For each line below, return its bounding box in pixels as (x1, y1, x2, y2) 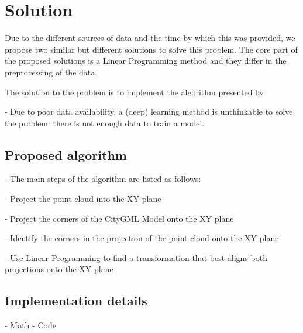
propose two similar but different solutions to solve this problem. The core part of (5, 43, 298, 55)
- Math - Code (5, 319, 56, 331)
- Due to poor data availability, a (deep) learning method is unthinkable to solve (5, 105, 293, 118)
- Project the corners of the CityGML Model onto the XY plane (5, 212, 234, 224)
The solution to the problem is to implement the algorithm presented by (5, 85, 264, 98)
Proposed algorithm (5, 145, 127, 163)
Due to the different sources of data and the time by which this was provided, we (5, 32, 295, 44)
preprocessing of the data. (5, 66, 98, 78)
